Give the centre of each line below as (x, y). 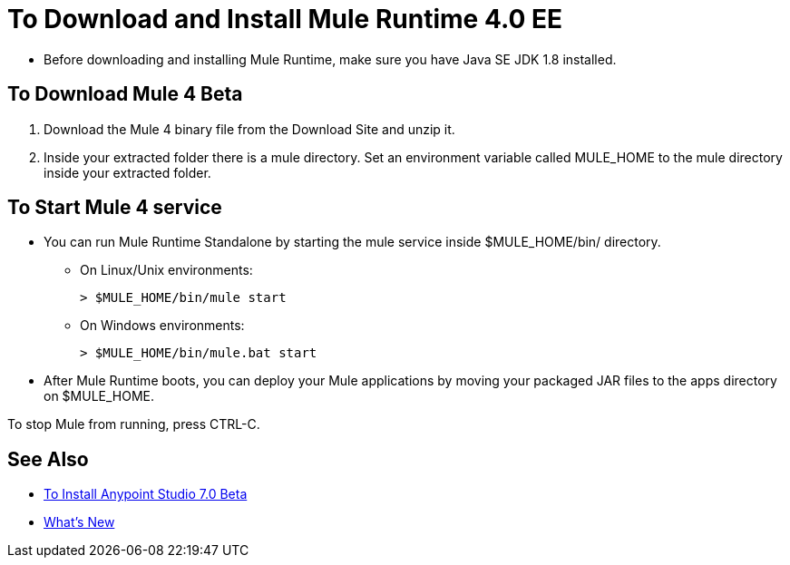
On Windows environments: (162, 326)
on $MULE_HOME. (99, 396)
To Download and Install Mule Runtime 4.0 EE (285, 19)
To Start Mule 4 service (115, 208)
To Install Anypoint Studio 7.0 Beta (146, 494)
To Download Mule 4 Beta (125, 94)
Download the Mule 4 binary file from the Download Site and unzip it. (249, 129)
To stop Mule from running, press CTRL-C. (134, 424)
